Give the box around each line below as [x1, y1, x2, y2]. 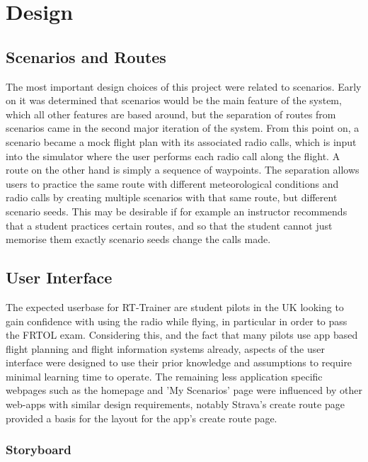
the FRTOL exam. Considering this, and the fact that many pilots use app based [6, 327, 358, 342]
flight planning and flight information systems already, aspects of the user [6, 341, 325, 356]
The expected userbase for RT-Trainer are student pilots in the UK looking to [6, 299, 344, 314]
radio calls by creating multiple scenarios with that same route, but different [6, 190, 338, 205]
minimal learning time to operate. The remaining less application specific [6, 368, 323, 383]
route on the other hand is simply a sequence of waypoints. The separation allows [6, 162, 360, 177]
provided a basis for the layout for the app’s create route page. [6, 410, 277, 425]
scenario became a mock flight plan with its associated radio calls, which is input [6, 134, 357, 149]
